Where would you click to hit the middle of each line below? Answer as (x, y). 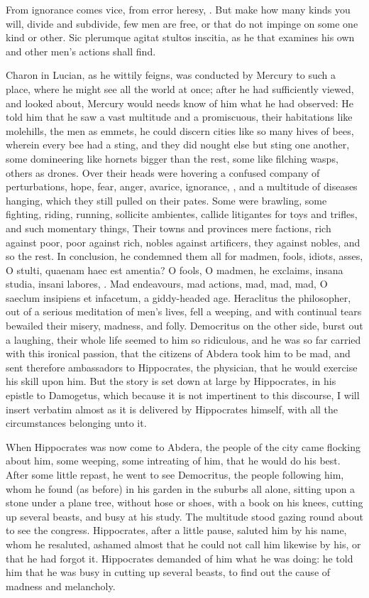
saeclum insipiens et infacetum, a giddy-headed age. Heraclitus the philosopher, (178, 297)
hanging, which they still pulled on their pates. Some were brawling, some (166, 200)
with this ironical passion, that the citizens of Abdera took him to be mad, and (178, 353)
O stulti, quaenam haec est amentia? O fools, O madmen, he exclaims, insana (175, 270)
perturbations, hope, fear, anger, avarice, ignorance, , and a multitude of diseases (182, 186)
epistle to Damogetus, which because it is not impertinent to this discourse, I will (183, 395)
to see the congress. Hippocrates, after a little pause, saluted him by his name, (176, 530)
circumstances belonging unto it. (76, 423)
